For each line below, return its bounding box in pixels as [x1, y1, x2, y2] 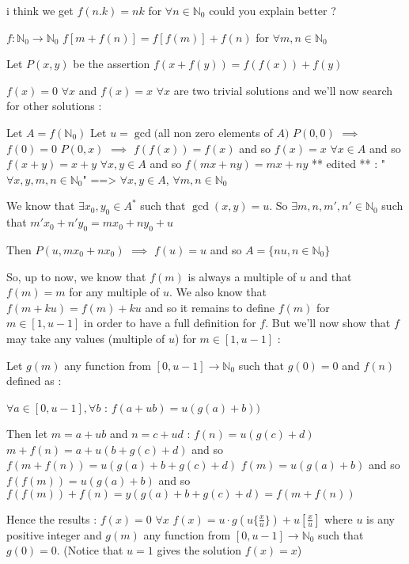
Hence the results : [6, 510, 97, 527]
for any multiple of [69, 284, 160, 300]
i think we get [6, 2, 74, 18]
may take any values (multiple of [6, 330, 165, 346]
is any [366, 510, 395, 527]
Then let [6, 425, 48, 442]
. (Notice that [56, 542, 123, 558]
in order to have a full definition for [84, 314, 256, 331]
